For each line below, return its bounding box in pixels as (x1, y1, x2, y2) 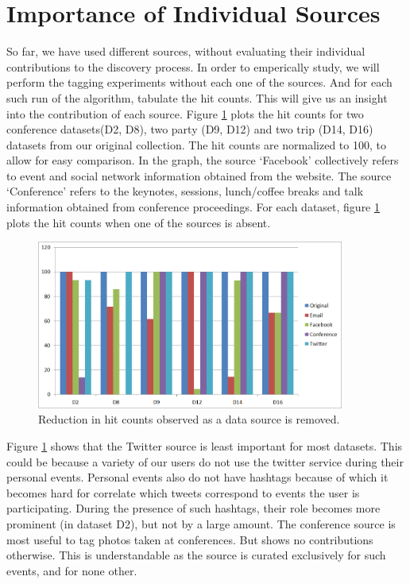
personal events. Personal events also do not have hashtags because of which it (6, 469, 389, 485)
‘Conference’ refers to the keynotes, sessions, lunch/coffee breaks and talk (6, 183, 364, 199)
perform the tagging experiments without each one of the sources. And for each (6, 74, 393, 91)
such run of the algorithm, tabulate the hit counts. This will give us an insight (6, 89, 388, 106)
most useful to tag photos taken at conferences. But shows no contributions (6, 531, 373, 547)
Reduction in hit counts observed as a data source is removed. (38, 411, 340, 427)
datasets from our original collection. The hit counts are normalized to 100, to (6, 136, 386, 153)
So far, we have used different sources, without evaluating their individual (6, 43, 366, 60)
